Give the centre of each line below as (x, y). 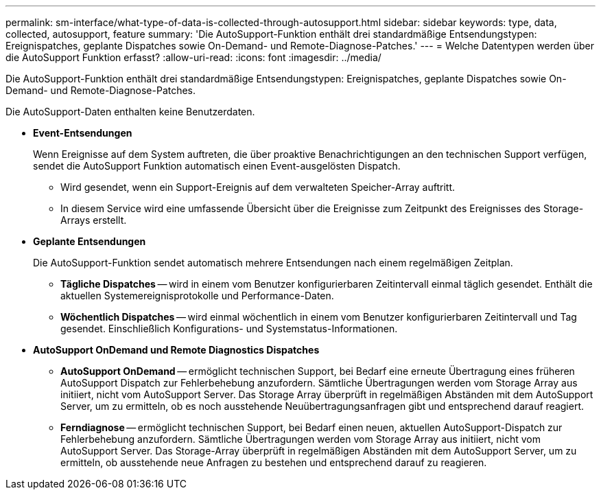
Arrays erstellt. (94, 220)
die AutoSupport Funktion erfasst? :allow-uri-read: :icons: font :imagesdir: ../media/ (193, 57)
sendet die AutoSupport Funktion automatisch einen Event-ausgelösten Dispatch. (217, 166)
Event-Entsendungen (83, 133)
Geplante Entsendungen (90, 241)
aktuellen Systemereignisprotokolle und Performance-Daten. (197, 296)
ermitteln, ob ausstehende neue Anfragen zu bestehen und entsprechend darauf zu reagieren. (274, 462)
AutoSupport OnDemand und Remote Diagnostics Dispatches (176, 350)
